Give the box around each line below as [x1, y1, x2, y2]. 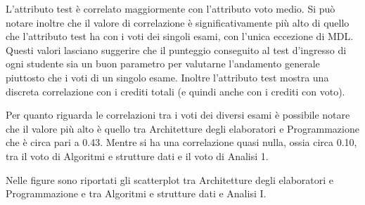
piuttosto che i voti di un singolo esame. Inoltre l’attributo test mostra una [6, 70, 329, 84]
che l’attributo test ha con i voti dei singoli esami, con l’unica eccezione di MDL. [6, 29, 354, 44]
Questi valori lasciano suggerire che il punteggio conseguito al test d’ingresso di [6, 42, 347, 57]
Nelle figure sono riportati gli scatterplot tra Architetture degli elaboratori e [6, 172, 334, 187]
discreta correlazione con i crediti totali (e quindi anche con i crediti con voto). [6, 84, 345, 98]
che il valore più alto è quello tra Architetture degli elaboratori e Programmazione [6, 121, 359, 135]
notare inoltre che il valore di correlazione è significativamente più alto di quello [6, 15, 350, 29]
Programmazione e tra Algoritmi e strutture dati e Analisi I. [6, 186, 267, 201]
